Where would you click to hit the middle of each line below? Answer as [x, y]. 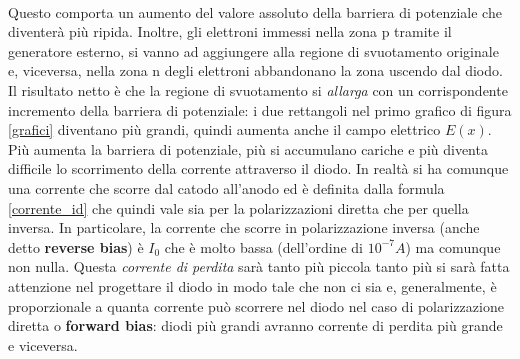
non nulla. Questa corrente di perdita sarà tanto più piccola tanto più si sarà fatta [259, 266]
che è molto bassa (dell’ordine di [263, 246]
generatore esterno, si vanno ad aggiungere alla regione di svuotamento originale [253, 50]
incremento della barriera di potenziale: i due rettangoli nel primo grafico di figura [260, 109]
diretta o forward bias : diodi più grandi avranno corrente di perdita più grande [255, 325]
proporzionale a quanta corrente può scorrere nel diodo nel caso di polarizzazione [256, 305]
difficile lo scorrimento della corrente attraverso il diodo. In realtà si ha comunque [258, 168]
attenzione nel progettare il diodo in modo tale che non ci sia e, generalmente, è [252, 285]
